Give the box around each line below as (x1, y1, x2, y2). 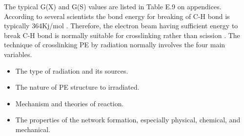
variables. (4, 49, 32, 59)
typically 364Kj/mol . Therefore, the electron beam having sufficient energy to (4, 20, 238, 31)
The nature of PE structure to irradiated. (15, 82, 140, 92)
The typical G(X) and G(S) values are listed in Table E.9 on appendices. (4, 1, 222, 11)
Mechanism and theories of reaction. (15, 98, 124, 108)
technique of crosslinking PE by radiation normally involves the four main (4, 39, 225, 50)
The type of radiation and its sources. (15, 65, 128, 76)
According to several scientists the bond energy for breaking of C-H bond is (4, 11, 230, 21)
